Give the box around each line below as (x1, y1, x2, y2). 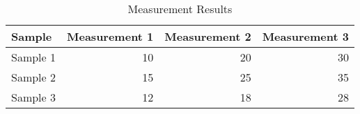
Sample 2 (11, 69, 56, 85)
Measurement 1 (67, 28, 154, 44)
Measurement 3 (262, 28, 349, 44)
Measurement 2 (164, 28, 251, 44)
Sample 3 (11, 89, 56, 105)
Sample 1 (11, 49, 56, 65)
